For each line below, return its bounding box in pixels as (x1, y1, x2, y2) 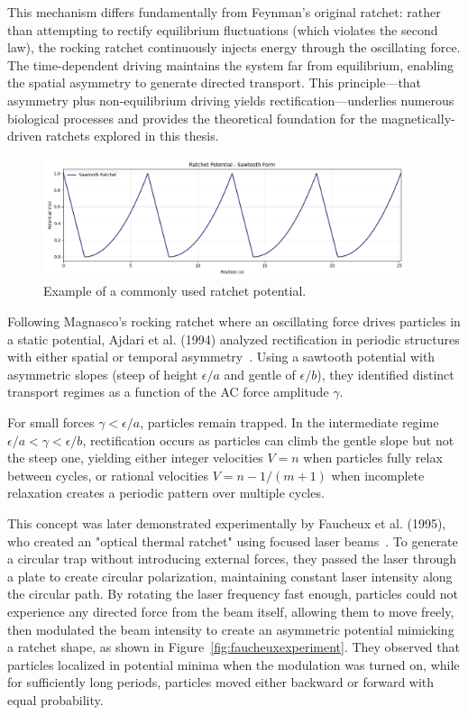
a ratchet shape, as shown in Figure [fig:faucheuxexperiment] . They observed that (7, 637, 460, 656)
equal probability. (7, 690, 104, 709)
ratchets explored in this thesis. (45, 126, 219, 145)
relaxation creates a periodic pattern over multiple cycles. (7, 483, 325, 502)
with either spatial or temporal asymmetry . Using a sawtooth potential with (7, 347, 436, 366)
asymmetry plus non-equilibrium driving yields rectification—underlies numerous (7, 90, 454, 109)
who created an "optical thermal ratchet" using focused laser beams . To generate (7, 531, 458, 550)
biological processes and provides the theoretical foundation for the (7, 108, 377, 127)
